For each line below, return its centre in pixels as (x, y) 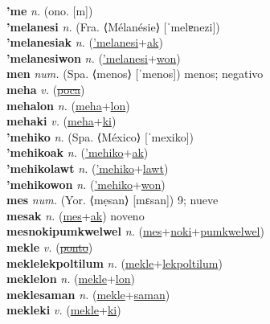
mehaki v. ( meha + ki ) (61, 121)
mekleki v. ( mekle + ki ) (64, 310)
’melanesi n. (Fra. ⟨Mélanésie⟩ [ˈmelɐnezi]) (113, 26)
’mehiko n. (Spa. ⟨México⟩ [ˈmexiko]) (100, 136)
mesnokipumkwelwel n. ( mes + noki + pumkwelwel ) (135, 231)
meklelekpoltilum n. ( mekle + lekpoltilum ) (115, 262)
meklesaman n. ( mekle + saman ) (88, 294)
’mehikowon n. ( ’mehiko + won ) (86, 184)
